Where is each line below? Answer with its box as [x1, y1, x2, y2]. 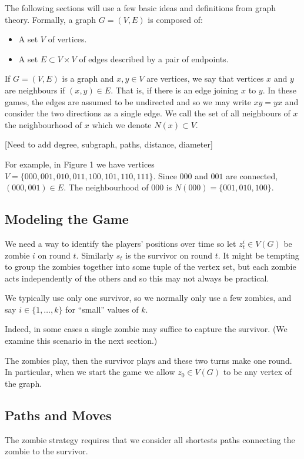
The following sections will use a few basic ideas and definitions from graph [5, 2, 276, 14]
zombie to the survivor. [5, 445, 88, 457]
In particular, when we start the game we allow [5, 366, 175, 378]
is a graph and [62, 72, 114, 85]
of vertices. [48, 33, 87, 45]
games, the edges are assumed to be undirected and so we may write [5, 95, 251, 108]
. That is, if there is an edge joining [111, 83, 239, 96]
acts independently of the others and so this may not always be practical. [5, 272, 269, 284]
